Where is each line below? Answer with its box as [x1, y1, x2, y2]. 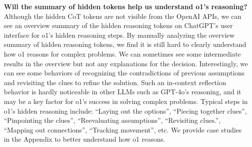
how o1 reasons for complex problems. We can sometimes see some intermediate [4, 48, 241, 59]
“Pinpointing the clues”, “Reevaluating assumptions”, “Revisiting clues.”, [4, 115, 221, 125]
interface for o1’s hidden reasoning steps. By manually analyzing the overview [4, 29, 235, 40]
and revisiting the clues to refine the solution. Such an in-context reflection [4, 77, 226, 87]
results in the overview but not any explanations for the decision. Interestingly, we [4, 58, 248, 68]
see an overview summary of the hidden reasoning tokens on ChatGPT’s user [4, 20, 233, 30]
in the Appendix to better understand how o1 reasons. [4, 134, 165, 144]
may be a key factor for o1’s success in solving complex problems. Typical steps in [4, 96, 248, 106]
